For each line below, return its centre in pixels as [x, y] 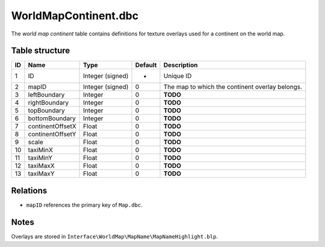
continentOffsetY [52, 134]
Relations [29, 190]
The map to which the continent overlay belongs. [233, 87]
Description [181, 65]
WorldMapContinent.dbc [75, 16]
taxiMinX [41, 150]
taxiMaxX [41, 166]
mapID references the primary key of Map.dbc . [84, 205]
